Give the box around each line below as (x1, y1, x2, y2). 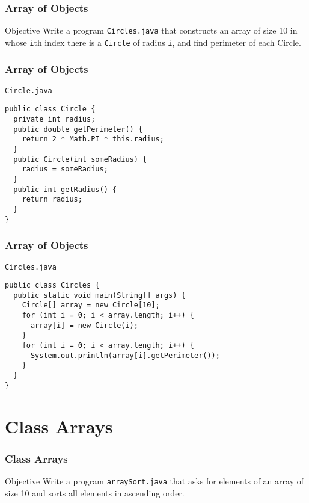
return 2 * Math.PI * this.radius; (22, 135, 164, 144)
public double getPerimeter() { (13, 125, 143, 134)
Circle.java (5, 86, 52, 95)
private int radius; (13, 115, 96, 124)
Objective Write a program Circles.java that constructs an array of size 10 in (5, 24, 298, 37)
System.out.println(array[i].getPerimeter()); (30, 351, 220, 360)
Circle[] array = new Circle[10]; (22, 301, 160, 310)
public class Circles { (5, 281, 100, 290)
